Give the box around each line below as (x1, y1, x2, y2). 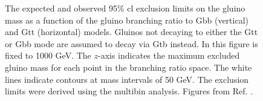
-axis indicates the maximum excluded (98, 49, 240, 62)
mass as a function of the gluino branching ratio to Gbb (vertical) (5, 13, 248, 26)
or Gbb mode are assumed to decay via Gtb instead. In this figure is (5, 37, 258, 50)
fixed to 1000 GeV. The (5, 49, 91, 62)
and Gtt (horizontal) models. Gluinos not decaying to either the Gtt (5, 25, 258, 38)
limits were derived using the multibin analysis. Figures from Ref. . (5, 85, 253, 97)
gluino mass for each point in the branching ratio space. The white (5, 60, 252, 73)
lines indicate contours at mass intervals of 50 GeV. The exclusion (5, 73, 249, 85)
